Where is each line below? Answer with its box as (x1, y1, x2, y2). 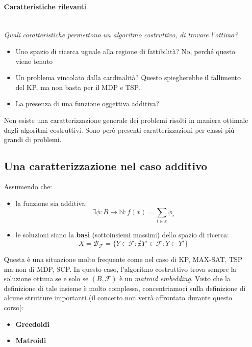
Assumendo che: (4, 181, 52, 191)
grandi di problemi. (4, 134, 62, 145)
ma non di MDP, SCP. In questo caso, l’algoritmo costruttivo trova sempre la (4, 263, 236, 274)
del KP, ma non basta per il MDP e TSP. (15, 82, 140, 92)
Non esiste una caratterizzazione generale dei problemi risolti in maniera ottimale (4, 115, 248, 125)
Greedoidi (15, 318, 50, 329)
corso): (4, 302, 24, 313)
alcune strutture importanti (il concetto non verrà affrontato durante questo (4, 292, 232, 303)
